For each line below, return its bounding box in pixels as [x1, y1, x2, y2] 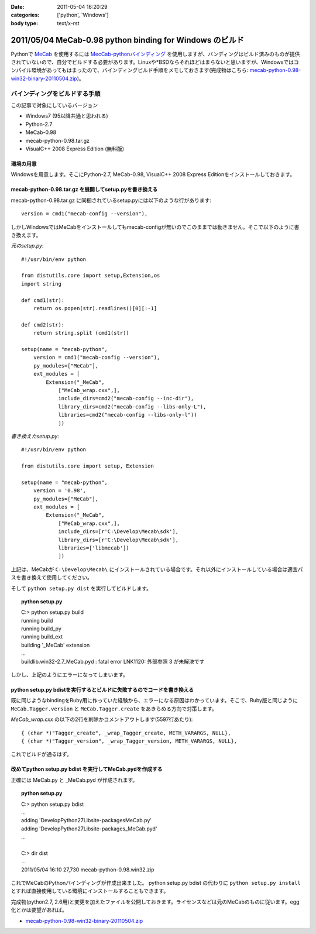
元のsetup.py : [11, 242, 44, 249]
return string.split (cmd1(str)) [33, 329, 130, 336]
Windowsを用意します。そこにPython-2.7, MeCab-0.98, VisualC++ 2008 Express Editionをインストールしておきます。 [11, 171, 296, 178]
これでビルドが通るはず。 [11, 751, 73, 758]
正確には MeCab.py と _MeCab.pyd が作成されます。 [11, 776, 138, 784]
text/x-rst [57, 19, 80, 26]
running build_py [21, 625, 61, 632]
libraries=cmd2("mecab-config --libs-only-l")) [58, 411, 197, 418]
